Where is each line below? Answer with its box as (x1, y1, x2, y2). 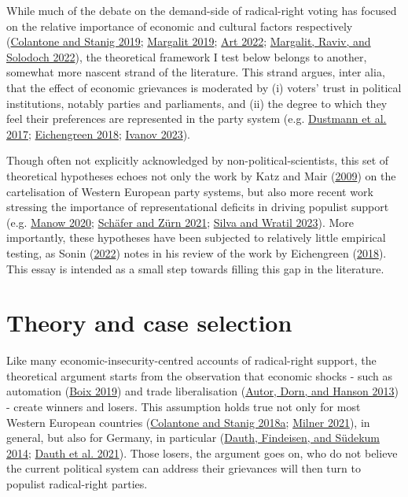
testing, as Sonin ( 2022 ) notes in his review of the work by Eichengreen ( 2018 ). (6, 244, 387, 261)
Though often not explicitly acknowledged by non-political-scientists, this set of (6, 152, 389, 169)
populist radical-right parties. (6, 475, 148, 491)
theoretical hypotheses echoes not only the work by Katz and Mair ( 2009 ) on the (6, 167, 396, 184)
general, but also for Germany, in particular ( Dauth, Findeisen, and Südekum (6, 429, 380, 446)
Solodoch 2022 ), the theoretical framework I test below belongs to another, (6, 48, 367, 65)
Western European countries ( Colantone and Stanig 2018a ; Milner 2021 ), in (6, 414, 370, 430)
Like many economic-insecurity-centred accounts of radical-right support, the (6, 352, 377, 369)
